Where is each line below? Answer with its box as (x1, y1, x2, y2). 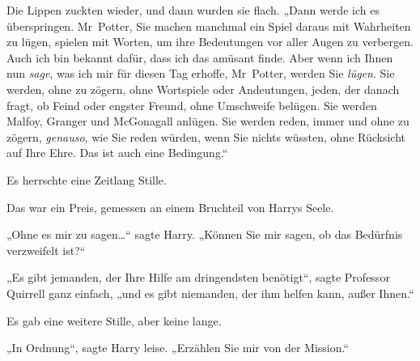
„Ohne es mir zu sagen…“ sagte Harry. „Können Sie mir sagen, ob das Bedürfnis (6, 226, 403, 243)
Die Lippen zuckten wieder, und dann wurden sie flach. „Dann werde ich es (6, 2, 380, 18)
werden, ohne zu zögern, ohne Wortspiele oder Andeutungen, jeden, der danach (6, 80, 400, 97)
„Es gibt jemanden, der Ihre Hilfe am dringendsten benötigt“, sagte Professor (6, 269, 390, 286)
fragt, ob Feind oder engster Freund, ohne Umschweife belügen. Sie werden (6, 96, 377, 113)
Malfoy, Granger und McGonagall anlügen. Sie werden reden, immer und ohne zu (6, 113, 409, 130)
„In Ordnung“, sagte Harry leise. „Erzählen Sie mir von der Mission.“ (6, 339, 350, 356)
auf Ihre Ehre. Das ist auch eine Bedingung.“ (6, 144, 228, 161)
